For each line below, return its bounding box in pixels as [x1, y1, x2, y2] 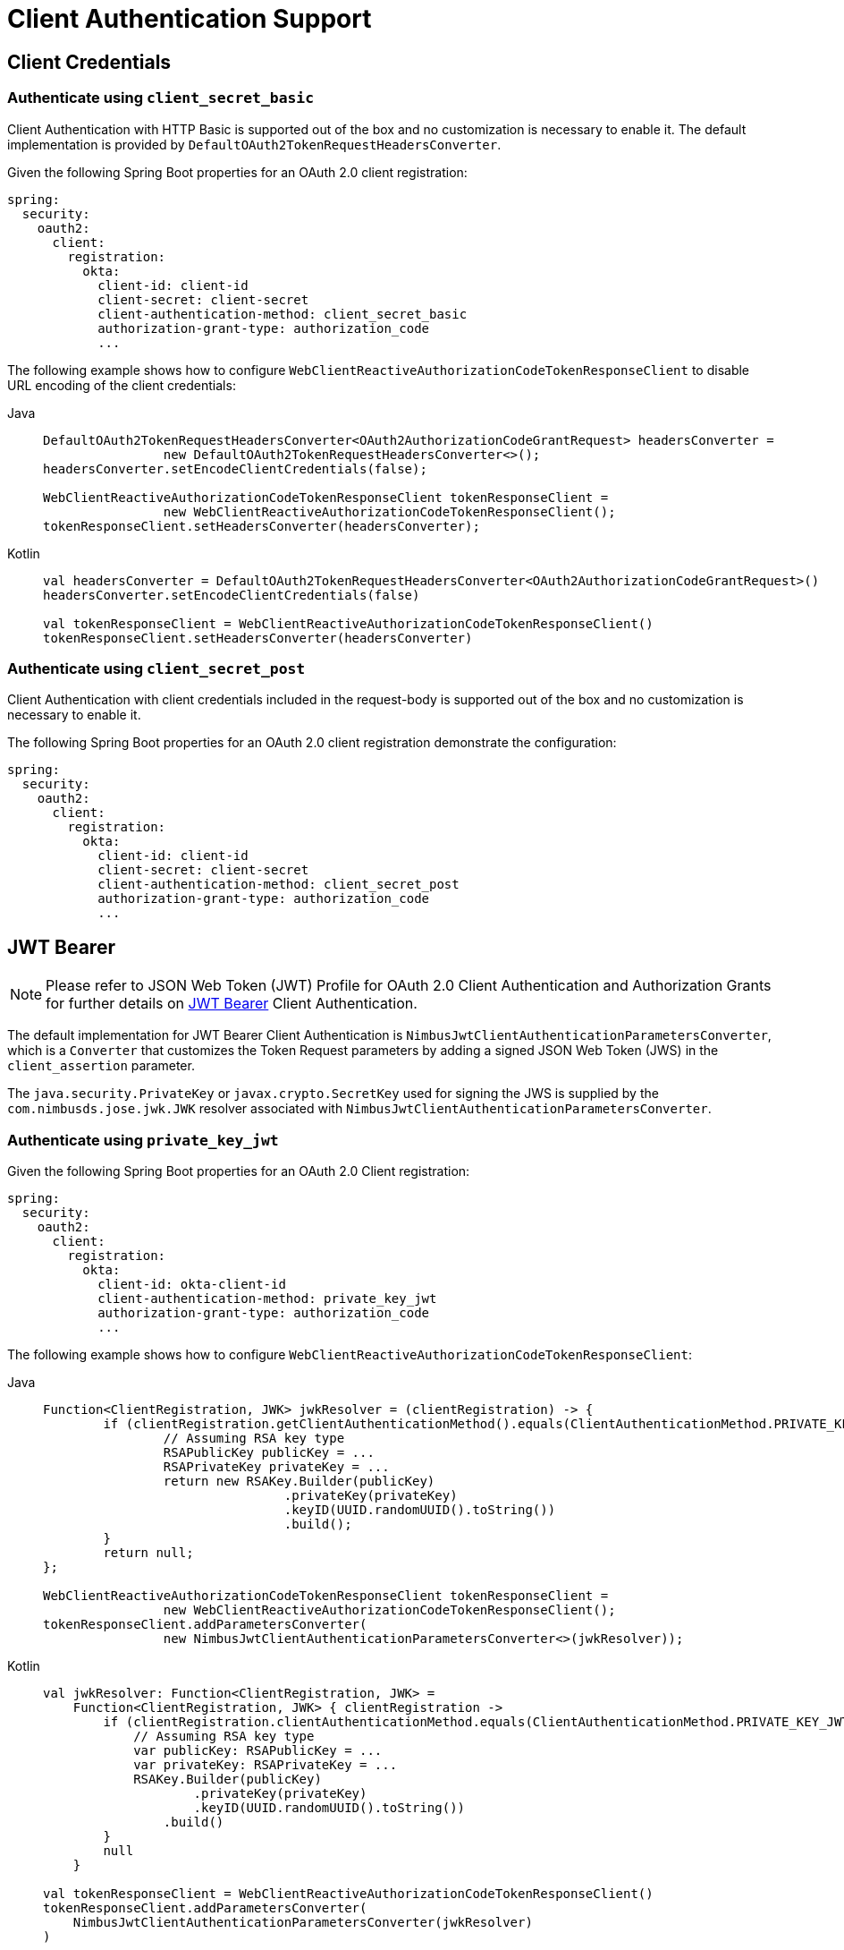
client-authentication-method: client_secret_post [97, 877, 460, 892]
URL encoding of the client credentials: [7, 377, 236, 393]
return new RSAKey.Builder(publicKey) [163, 1473, 435, 1488]
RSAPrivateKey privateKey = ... [163, 1459, 390, 1474]
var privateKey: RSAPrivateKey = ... [133, 1757, 398, 1772]
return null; [103, 1545, 194, 1560]
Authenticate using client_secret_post [7, 659, 306, 677]
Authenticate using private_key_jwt [7, 1130, 279, 1149]
